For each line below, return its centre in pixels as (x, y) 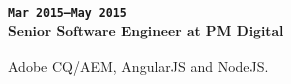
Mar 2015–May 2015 (67, 12)
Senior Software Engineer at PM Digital (146, 31)
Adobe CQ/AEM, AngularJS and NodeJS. (138, 65)
